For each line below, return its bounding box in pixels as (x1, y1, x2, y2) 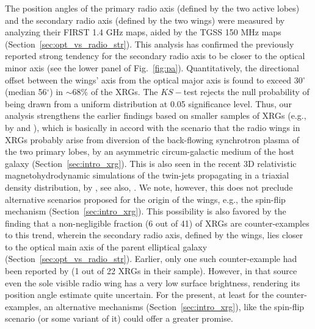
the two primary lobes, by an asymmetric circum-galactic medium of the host (5, 145, 295, 158)
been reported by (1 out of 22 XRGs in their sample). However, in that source (5, 264, 297, 277)
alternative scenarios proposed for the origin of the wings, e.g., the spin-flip (5, 193, 286, 205)
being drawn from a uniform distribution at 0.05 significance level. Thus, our (5, 97, 292, 110)
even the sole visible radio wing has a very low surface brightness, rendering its (5, 276, 300, 289)
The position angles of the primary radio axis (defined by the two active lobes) (5, 2, 300, 14)
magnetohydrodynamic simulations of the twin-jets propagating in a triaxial (5, 169, 289, 182)
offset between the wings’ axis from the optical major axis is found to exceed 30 (5, 73, 303, 86)
